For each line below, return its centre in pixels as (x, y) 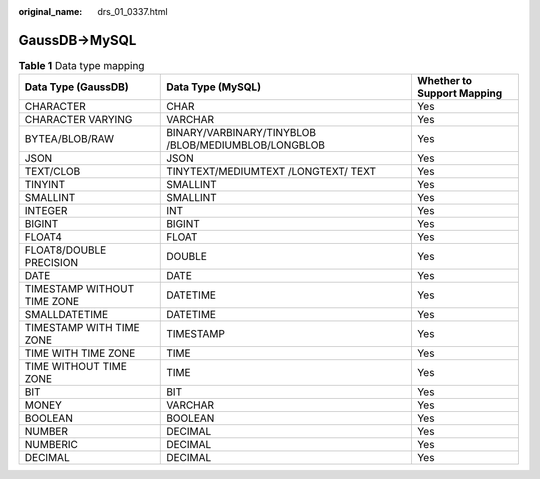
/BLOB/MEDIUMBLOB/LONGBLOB (245, 145)
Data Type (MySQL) (214, 87)
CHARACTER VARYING (78, 120)
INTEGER (46, 211)
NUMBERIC (51, 445)
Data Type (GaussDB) (76, 87)
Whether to (444, 81)
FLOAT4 (43, 237)
